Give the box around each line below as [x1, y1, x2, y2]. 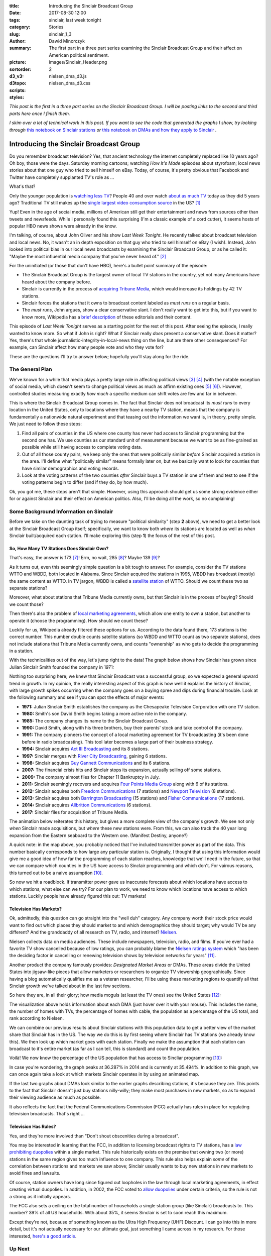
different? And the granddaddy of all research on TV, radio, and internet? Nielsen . [9, 929, 178, 935]
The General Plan [9, 366, 52, 373]
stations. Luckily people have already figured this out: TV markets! [9, 893, 147, 899]
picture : [9, 59, 27, 65]
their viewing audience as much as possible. [9, 1094, 101, 1100]
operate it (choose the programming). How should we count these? [9, 617, 148, 623]
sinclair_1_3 [49, 31, 72, 37]
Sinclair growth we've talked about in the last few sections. [9, 983, 131, 989]
